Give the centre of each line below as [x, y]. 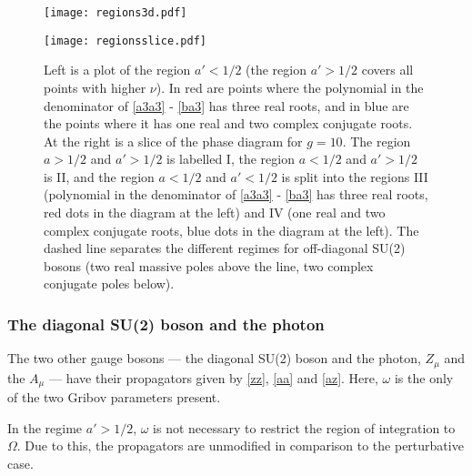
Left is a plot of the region [117, 70]
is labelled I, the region [231, 159]
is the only [424, 377]
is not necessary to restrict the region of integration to [304, 427]
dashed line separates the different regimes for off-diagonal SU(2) [225, 248]
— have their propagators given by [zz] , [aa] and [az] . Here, [213, 377]
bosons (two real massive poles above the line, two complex [209, 265]
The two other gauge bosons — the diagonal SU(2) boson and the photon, [214, 358]
